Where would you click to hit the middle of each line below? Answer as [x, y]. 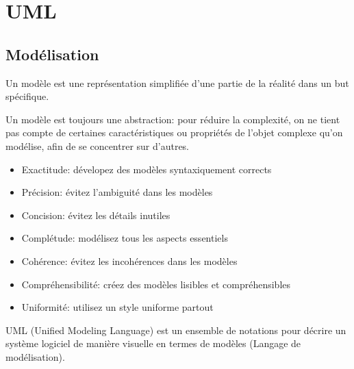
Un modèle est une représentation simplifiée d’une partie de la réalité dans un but [177, 82]
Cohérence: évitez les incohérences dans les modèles [129, 260]
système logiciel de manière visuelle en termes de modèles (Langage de [153, 343]
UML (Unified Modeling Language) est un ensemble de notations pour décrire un [176, 330]
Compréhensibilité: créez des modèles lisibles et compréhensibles [156, 284]
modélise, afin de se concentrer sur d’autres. [98, 145]
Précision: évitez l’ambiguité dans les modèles [117, 192]
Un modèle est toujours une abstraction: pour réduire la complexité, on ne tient [173, 119]
